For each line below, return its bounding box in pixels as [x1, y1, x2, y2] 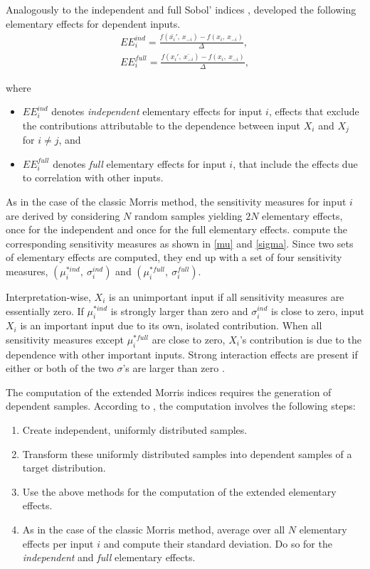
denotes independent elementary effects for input [51, 104, 263, 119]
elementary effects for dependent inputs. [6, 16, 181, 31]
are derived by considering [6, 208, 120, 223]
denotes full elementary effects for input [53, 156, 226, 171]
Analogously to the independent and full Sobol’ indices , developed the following [6, 2, 356, 16]
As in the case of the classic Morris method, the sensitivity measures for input [6, 193, 347, 208]
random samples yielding [134, 208, 243, 223]
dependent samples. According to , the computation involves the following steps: [6, 398, 356, 413]
